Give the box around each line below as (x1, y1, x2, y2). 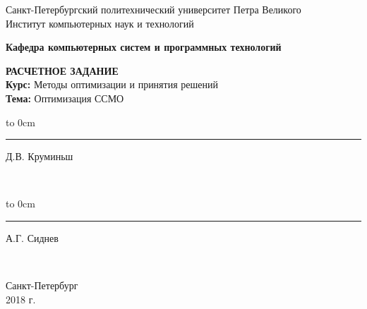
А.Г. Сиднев (6, 230, 59, 245)
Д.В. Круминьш (6, 149, 73, 164)
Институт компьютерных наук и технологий (6, 16, 194, 30)
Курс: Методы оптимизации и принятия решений (6, 77, 218, 92)
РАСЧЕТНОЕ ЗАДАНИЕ (6, 63, 119, 78)
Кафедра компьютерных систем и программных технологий (6, 40, 282, 54)
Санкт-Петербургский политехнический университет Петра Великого (6, 2, 301, 16)
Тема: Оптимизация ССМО (6, 90, 124, 105)
